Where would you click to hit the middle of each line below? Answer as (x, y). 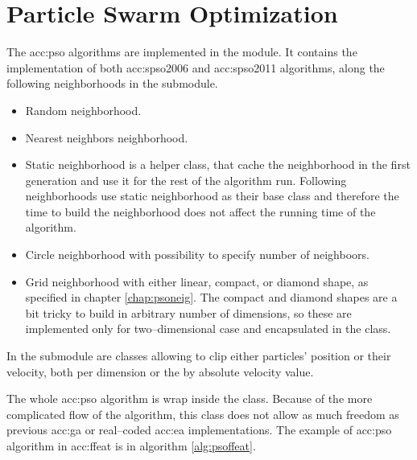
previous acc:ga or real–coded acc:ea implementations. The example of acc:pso (199, 430)
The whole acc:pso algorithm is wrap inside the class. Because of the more (190, 398)
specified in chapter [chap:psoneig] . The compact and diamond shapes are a (211, 297)
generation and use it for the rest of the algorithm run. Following (186, 180)
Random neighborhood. (83, 110)
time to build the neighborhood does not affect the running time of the (200, 211)
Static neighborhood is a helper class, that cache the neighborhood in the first (218, 164)
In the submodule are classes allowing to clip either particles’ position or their (199, 356)
